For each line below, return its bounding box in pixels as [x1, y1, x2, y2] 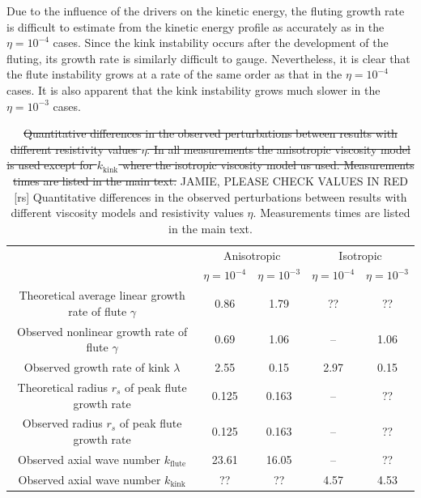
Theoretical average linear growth [19, 287, 185, 304]
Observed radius [22, 415, 103, 432]
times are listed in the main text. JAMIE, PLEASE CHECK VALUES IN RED [13, 172, 408, 189]
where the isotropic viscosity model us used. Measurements [121, 156, 415, 173]
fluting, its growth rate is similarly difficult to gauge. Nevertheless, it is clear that [6, 49, 410, 66]
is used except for [6, 156, 94, 173]
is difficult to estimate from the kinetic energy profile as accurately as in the [6, 18, 385, 35]
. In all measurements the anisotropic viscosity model [147, 140, 410, 157]
